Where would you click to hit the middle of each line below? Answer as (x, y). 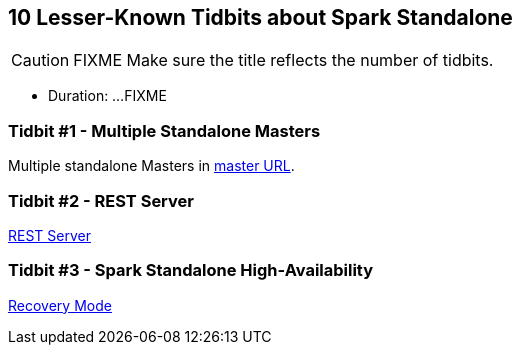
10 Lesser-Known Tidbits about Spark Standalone (260, 17)
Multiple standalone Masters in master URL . (151, 166)
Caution (40, 60)
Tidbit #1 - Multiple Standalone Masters (164, 130)
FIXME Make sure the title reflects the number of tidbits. (283, 60)
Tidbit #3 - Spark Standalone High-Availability (191, 270)
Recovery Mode (60, 305)
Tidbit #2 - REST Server (101, 200)
